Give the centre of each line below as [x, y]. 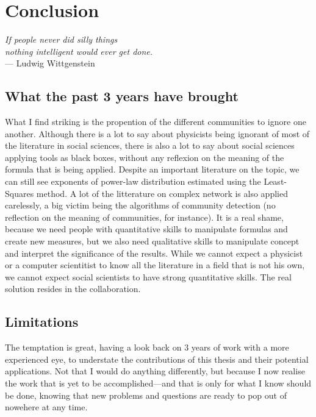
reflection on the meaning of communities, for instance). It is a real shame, [144, 217]
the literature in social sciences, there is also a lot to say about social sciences [150, 145]
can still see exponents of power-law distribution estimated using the [133, 181]
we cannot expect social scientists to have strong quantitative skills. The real [148, 276]
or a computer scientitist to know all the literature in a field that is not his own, [155, 265]
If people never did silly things [61, 39]
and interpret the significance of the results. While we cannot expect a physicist [154, 253]
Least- [275, 181]
